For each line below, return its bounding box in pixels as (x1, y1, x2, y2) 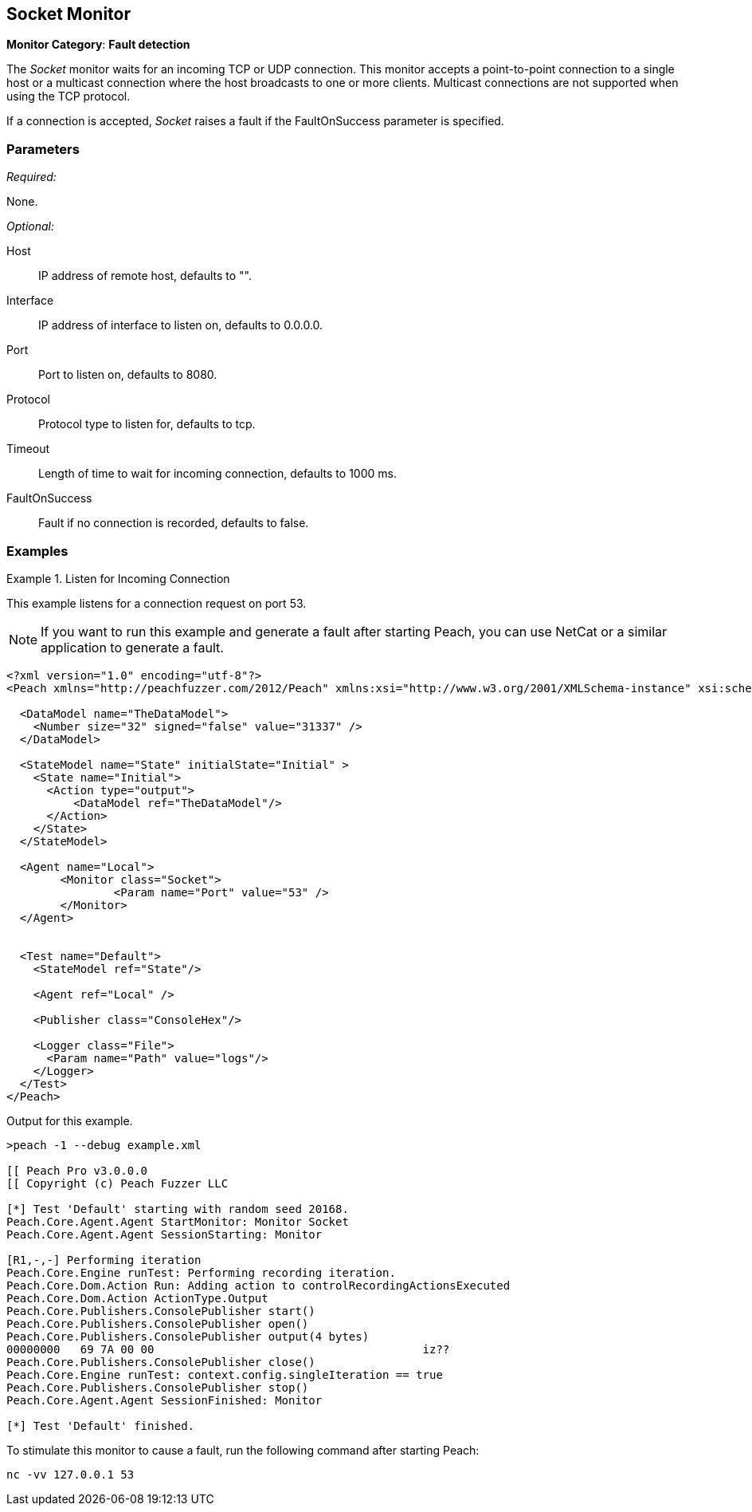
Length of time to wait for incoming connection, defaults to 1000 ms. (38, 467, 397, 481)
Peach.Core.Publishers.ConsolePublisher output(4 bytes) (6, 1329, 370, 1343)
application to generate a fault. (41, 639, 224, 656)
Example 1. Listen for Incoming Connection (6, 571, 230, 585)
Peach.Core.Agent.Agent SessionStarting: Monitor (6, 1227, 323, 1241)
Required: (6, 170, 57, 184)
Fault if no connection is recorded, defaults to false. (38, 516, 309, 530)
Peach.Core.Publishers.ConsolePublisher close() (6, 1355, 315, 1368)
